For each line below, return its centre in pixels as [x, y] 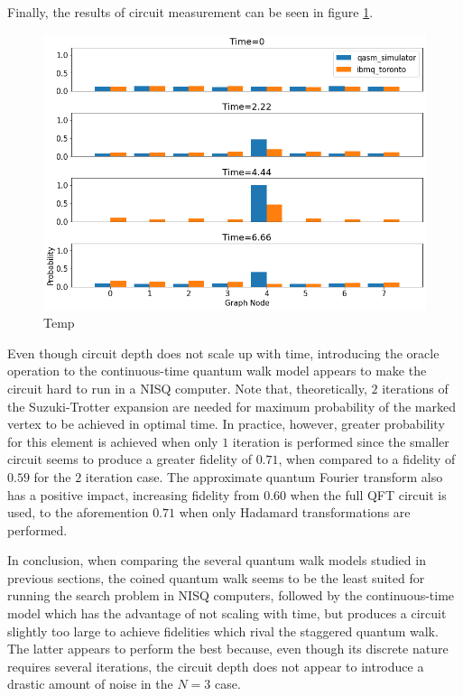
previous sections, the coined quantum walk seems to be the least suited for [216, 577]
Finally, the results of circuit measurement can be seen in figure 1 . [190, 12]
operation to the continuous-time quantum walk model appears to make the [217, 371]
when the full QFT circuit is [368, 494]
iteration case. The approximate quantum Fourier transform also [264, 476]
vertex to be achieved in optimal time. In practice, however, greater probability [226, 424]
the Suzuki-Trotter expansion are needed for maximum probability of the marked [231, 406]
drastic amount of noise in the [90, 684]
